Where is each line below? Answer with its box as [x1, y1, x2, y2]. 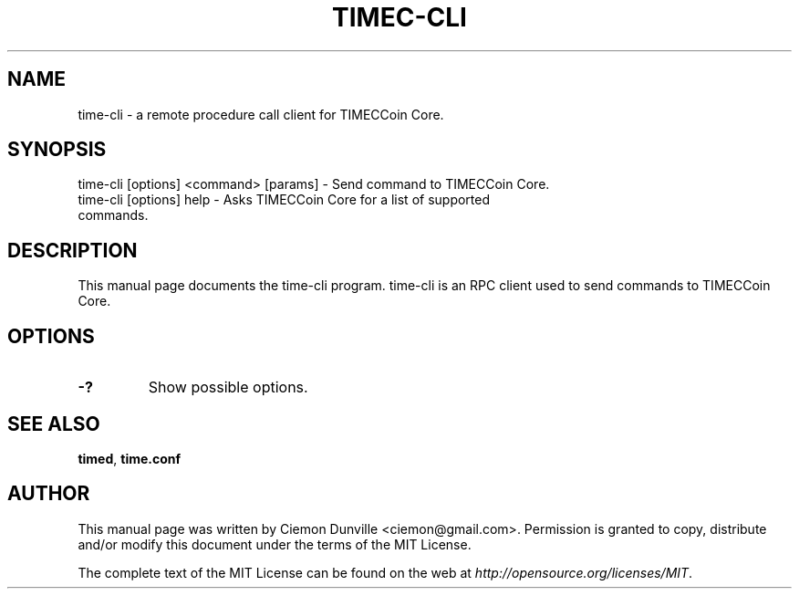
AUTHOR [7, 482, 90, 506]
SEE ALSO [7, 412, 100, 435]
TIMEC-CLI [332, 2, 467, 33]
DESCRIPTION [7, 238, 138, 262]
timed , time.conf [78, 450, 182, 466]
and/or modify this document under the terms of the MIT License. [78, 536, 472, 552]
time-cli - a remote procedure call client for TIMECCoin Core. [78, 106, 444, 122]
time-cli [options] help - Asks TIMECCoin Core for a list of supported [78, 192, 491, 208]
